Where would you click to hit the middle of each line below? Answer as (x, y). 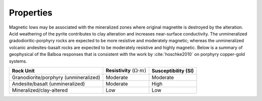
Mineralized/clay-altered (40, 90)
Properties (31, 13)
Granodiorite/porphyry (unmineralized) (56, 78)
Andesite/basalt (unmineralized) (48, 84)
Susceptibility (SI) (173, 71)
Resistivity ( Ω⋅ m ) (126, 70)
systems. (18, 61)
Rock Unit (23, 71)
